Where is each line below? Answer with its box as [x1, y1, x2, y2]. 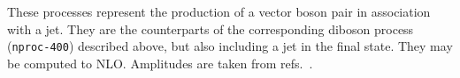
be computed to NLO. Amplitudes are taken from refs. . [7, 53, 313, 72]
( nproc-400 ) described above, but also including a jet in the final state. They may [7, 37, 453, 55]
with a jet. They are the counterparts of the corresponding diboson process [7, 19, 414, 38]
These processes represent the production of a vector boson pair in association [7, 3, 431, 20]
